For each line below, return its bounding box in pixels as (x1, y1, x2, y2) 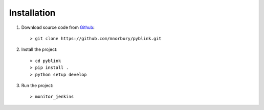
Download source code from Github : (21, 24, 95, 30)
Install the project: (21, 46, 58, 52)
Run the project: (21, 82, 54, 88)
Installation (9, 7, 56, 18)
